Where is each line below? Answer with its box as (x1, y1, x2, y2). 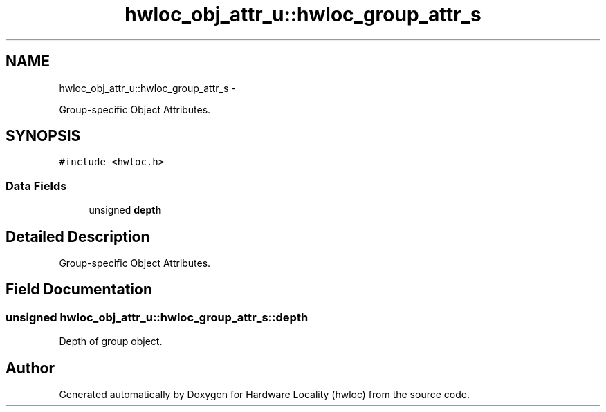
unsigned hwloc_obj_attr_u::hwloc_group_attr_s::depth (6, 310, 309, 324)
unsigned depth (89, 204, 162, 216)
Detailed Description (6, 227, 150, 245)
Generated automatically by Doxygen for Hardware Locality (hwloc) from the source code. (59, 388, 470, 401)
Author (6, 359, 55, 377)
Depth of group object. (59, 335, 163, 348)
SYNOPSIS (6, 127, 81, 145)
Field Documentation (6, 281, 152, 299)
